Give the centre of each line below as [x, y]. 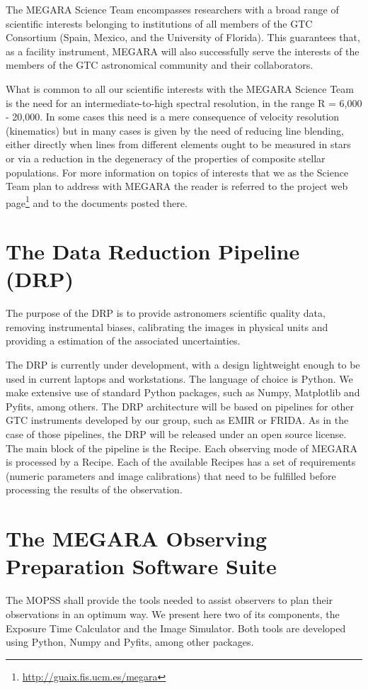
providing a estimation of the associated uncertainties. [123, 341]
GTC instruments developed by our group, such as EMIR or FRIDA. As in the [177, 420]
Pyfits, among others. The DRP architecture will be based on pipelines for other [180, 406]
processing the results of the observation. [94, 489]
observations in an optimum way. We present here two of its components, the [173, 614]
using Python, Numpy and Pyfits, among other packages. [130, 642]
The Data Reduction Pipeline [153, 251]
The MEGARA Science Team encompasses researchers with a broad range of [172, 9]
